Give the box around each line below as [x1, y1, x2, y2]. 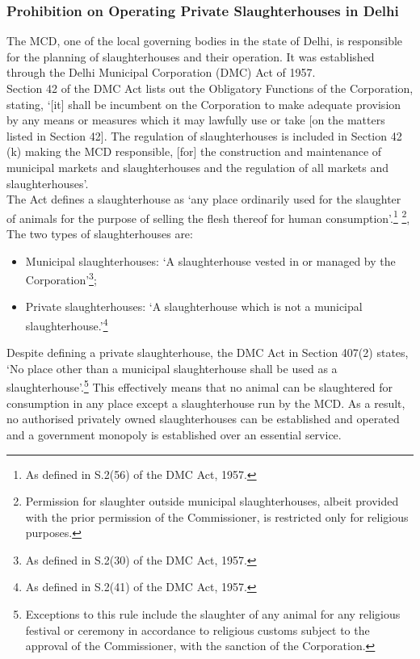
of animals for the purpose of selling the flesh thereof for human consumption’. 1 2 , [6, 207, 410, 226]
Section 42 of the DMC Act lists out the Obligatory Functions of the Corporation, [6, 80, 414, 96]
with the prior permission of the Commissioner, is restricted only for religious [25, 508, 409, 525]
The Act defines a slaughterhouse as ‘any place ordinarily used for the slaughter [6, 191, 401, 208]
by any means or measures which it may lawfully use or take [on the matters [6, 111, 385, 128]
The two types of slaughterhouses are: [6, 225, 193, 241]
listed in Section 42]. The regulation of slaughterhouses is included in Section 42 [6, 127, 402, 144]
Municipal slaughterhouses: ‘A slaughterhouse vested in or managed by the [25, 252, 396, 269]
